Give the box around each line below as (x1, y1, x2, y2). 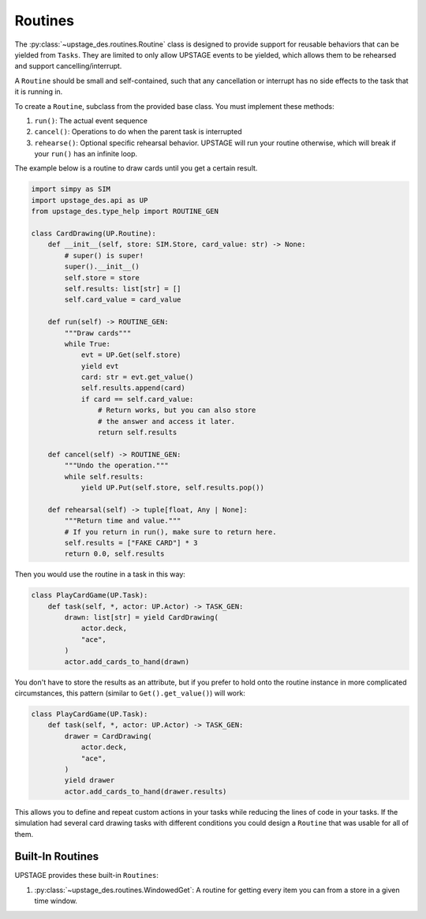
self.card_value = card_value (64, 295, 181, 304)
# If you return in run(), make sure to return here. (64, 527, 277, 536)
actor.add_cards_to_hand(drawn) (64, 657, 189, 666)
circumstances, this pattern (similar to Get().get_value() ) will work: (14, 688, 246, 698)
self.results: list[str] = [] (64, 284, 181, 293)
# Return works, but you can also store (97, 406, 256, 414)
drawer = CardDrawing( (64, 731, 153, 741)
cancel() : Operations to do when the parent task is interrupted (34, 127, 242, 137)
